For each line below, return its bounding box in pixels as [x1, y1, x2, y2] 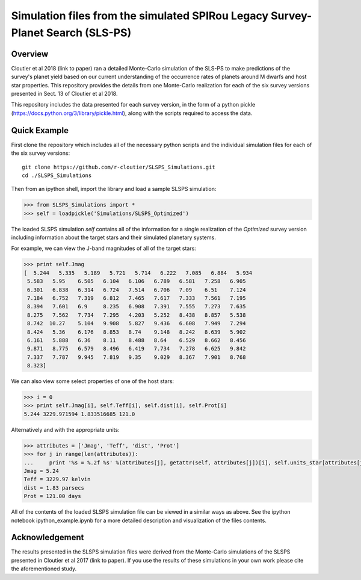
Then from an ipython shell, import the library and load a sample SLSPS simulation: [11, 186, 217, 193]
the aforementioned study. [11, 565, 77, 572]
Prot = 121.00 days [23, 493, 81, 500]
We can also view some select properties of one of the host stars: [11, 378, 174, 385]
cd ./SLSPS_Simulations [22, 172, 92, 179]
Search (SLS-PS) [46, 26, 132, 39]
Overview [11, 49, 49, 59]
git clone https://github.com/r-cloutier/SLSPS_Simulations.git [22, 163, 216, 170]
